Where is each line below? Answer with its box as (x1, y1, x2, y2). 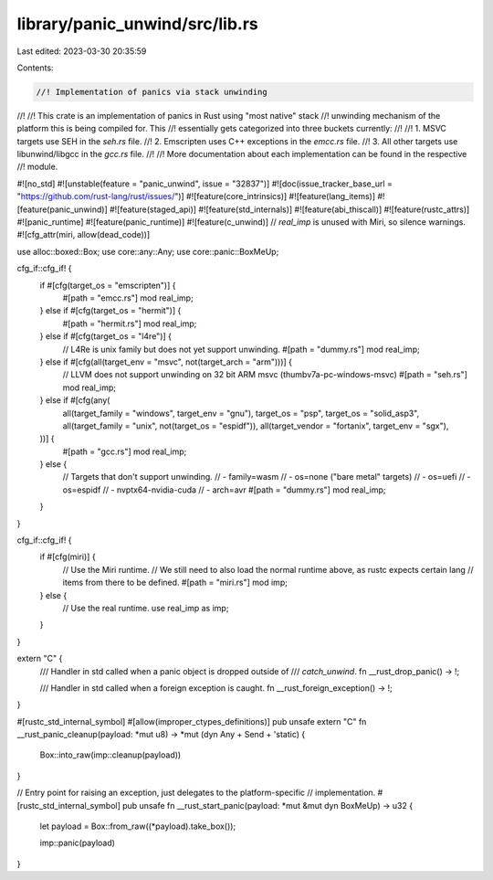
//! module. (16, 161, 58, 173)
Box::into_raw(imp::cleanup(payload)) (39, 749, 182, 760)
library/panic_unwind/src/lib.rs (16, 14, 259, 34)
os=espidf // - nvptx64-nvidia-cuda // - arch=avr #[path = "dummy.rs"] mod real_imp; (62, 484, 386, 495)
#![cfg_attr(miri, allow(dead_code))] (16, 229, 151, 240)
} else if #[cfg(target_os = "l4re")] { (39, 331, 173, 342)
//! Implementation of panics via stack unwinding (36, 87, 268, 97)
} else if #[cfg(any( (39, 395, 110, 406)
